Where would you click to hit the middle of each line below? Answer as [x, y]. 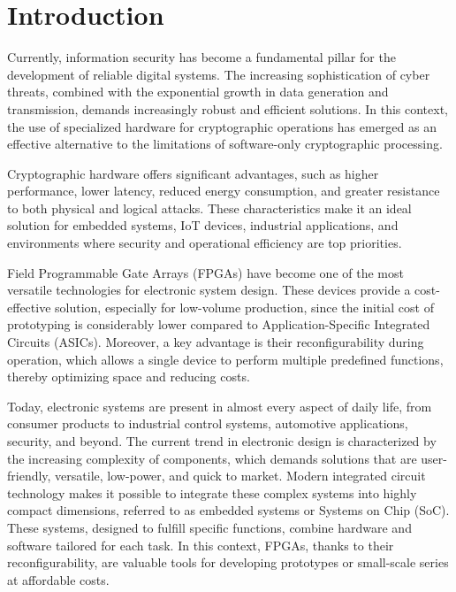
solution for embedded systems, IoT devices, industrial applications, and [203, 225]
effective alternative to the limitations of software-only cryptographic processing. [225, 144]
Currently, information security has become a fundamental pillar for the [201, 57]
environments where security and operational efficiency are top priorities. [205, 243]
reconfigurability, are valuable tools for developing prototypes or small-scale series [228, 562]
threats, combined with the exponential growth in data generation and [198, 92]
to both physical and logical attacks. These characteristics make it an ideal [209, 208]
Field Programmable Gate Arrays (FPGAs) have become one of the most [205, 272]
